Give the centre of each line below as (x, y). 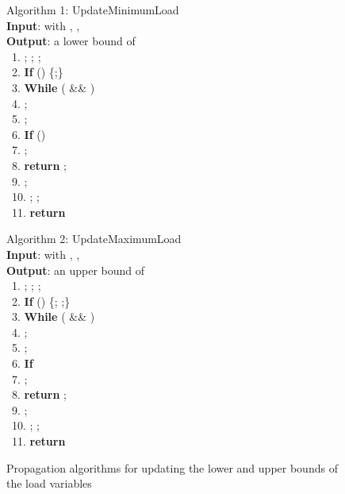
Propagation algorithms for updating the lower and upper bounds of (172, 467)
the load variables (49, 483)
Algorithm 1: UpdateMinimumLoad (93, 10)
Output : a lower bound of (71, 41)
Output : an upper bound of (76, 270)
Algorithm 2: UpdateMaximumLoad (94, 239)
